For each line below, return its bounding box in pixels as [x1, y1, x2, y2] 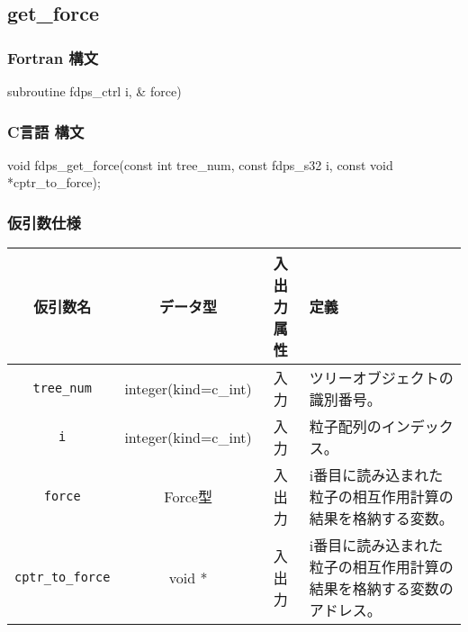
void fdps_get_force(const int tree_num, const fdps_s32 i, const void [7, 155, 393, 174]
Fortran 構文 [7, 46, 99, 68]
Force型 [164, 486, 212, 508]
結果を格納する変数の [309, 578, 454, 600]
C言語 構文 [7, 120, 85, 142]
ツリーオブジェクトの [309, 367, 454, 389]
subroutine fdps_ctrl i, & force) [7, 82, 182, 100]
